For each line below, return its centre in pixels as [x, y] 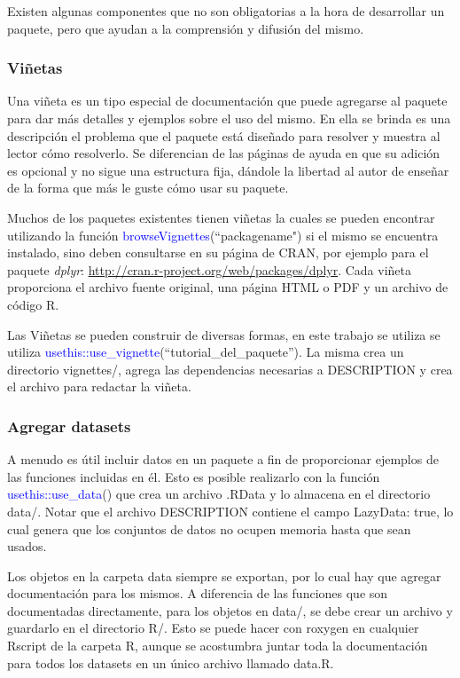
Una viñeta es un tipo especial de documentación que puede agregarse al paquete [227, 101]
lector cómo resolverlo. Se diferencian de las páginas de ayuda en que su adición [224, 153]
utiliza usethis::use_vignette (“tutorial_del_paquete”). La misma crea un [206, 352]
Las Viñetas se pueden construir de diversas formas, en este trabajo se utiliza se [224, 334]
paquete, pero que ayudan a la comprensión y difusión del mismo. [186, 28]
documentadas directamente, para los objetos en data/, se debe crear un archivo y [230, 610]
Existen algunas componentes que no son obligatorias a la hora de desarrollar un [226, 11]
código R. [33, 304]
